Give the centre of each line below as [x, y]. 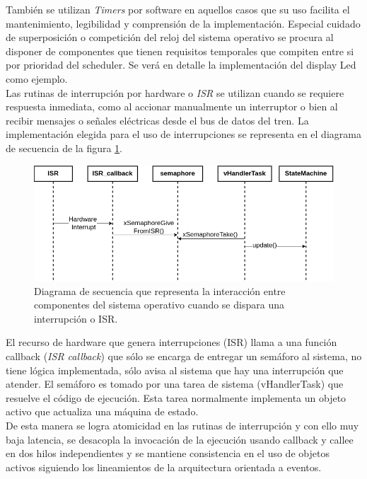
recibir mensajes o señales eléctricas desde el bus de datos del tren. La [157, 120]
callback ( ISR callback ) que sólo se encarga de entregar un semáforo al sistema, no [184, 356]
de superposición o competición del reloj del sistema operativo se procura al [170, 37]
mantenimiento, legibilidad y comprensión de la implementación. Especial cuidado [183, 23]
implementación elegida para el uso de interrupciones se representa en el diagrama [183, 134]
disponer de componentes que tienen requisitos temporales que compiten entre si [180, 51]
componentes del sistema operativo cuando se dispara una [159, 305]
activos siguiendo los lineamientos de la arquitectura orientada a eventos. [164, 467]
